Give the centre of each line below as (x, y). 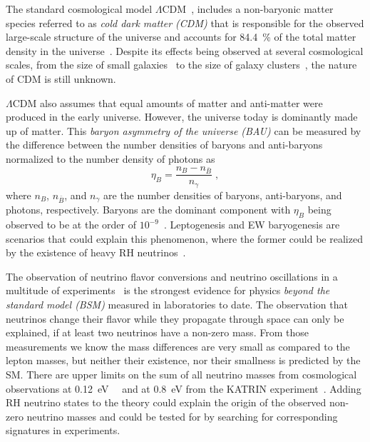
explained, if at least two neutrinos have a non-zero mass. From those (157, 332)
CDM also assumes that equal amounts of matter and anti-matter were (168, 102)
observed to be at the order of (71, 225)
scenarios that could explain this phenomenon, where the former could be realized (184, 238)
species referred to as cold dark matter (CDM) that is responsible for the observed (185, 22)
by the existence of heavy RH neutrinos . (96, 252)
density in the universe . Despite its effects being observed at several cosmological (185, 50)
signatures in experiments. (63, 430)
